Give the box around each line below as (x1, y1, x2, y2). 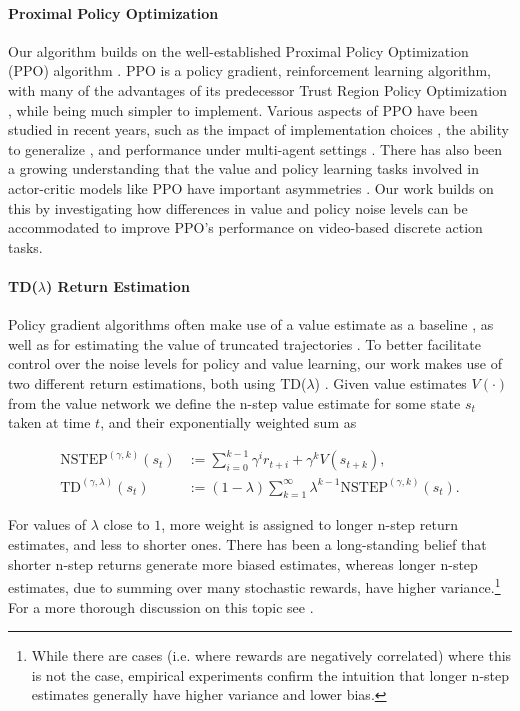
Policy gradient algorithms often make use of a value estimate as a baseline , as (8, 314, 494, 335)
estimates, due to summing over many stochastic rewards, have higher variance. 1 (8, 574, 501, 597)
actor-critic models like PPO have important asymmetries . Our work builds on (8, 177, 494, 198)
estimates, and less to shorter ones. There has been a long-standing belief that (8, 534, 487, 555)
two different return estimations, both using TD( (8, 372, 307, 393)
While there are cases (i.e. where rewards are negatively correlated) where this (31, 645, 512, 666)
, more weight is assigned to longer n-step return (161, 514, 458, 535)
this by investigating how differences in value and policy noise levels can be (8, 197, 468, 218)
